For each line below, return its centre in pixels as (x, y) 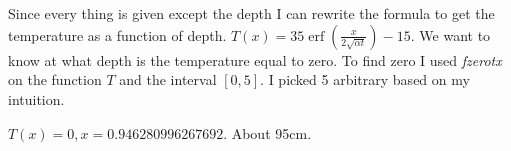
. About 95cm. (267, 132)
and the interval (168, 79)
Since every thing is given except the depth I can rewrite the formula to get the (251, 13)
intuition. (36, 98)
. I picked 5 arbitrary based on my (365, 79)
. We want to (450, 34)
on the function (55, 79)
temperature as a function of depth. (117, 34)
